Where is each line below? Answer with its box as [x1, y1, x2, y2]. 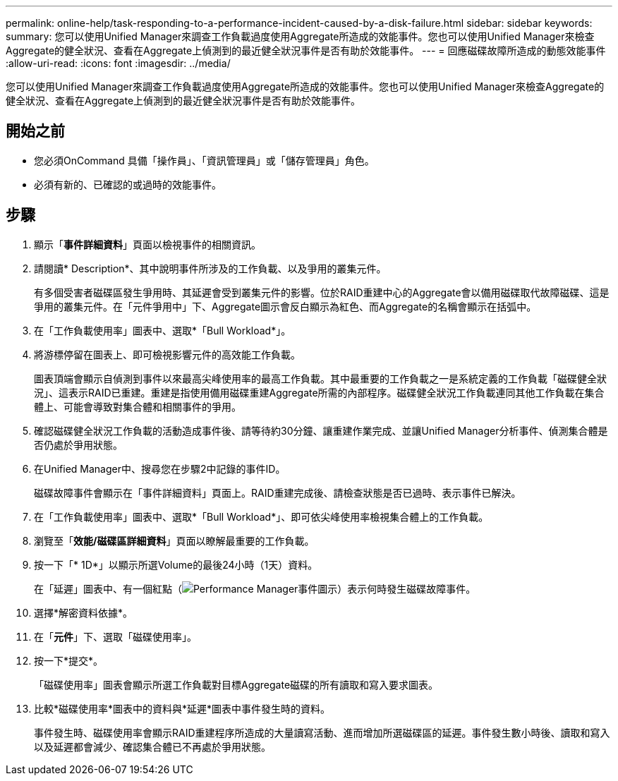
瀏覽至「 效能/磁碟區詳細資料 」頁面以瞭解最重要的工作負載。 [34, 534, 315, 547]
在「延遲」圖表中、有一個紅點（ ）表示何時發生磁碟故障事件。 [34, 582, 476, 595]
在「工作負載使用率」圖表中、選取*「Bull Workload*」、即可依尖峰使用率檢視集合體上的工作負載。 [34, 510, 489, 523]
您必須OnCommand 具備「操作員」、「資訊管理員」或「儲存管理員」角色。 [34, 154, 375, 167]
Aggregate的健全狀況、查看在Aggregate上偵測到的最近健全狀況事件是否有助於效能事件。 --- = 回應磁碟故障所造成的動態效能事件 [6, 44, 606, 56]
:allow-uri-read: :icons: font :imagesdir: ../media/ [6, 57, 231, 69]
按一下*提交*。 [34, 654, 104, 667]
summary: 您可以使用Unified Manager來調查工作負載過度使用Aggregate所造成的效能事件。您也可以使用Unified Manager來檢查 [6, 30, 595, 42]
